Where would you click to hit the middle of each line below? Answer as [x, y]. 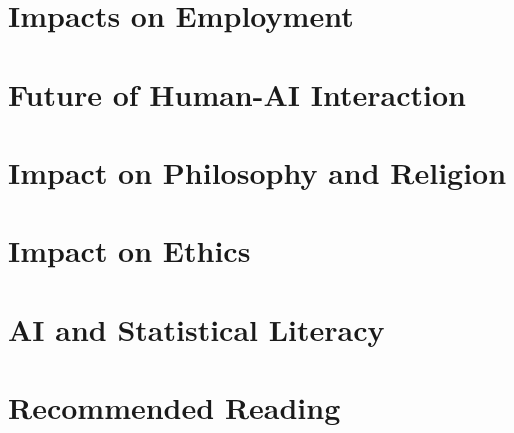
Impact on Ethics [129, 250]
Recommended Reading [174, 407]
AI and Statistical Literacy [196, 328]
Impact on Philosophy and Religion [257, 171]
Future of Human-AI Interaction [237, 93]
